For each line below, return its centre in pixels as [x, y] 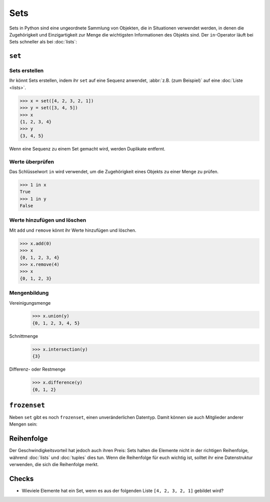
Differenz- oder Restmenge [37, 369]
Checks [21, 479]
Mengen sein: [23, 424]
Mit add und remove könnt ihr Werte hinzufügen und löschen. [73, 230]
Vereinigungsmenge [30, 303]
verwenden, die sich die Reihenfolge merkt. [54, 465]
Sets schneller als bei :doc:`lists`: [43, 42]
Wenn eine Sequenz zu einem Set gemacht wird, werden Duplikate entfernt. [87, 149]
